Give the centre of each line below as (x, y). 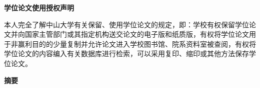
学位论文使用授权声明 (39, 7)
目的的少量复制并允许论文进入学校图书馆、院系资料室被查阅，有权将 (144, 44)
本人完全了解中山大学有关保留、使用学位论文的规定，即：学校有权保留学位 (126, 24)
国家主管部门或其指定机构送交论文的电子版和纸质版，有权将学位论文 (137, 34)
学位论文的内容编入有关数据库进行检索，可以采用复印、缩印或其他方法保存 (126, 53)
